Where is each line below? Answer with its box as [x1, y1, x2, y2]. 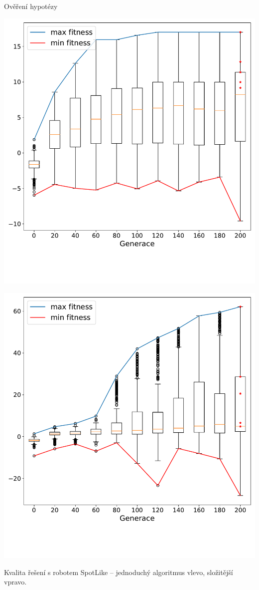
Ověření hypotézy [4, 1, 58, 11]
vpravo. [4, 577, 27, 587]
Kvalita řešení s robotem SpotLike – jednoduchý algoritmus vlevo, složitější [4, 567, 233, 577]
